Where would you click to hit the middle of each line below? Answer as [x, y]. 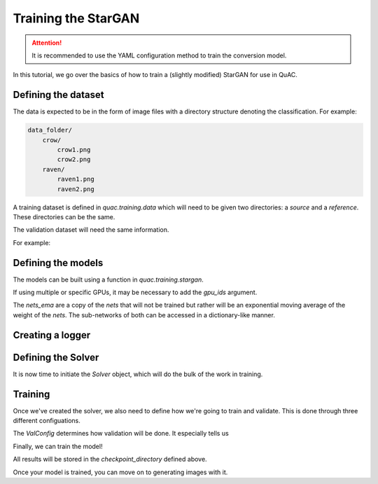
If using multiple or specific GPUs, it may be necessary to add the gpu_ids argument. [135, 292]
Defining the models [58, 263]
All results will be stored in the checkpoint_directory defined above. [110, 459]
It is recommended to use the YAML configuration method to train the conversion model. [159, 55]
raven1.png [76, 179]
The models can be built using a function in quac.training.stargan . [108, 279]
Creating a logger [52, 335]
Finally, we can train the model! [58, 446]
